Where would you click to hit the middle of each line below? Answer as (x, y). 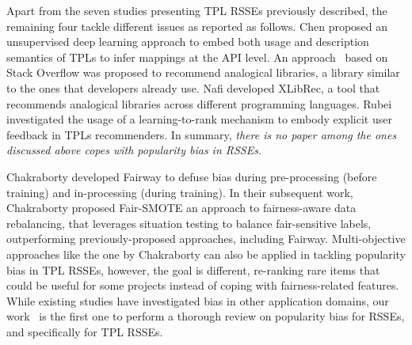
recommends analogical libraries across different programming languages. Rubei (199, 103)
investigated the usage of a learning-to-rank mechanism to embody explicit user (199, 119)
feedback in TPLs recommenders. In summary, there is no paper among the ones (202, 134)
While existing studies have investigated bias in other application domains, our (198, 300)
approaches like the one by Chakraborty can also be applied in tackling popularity (206, 254)
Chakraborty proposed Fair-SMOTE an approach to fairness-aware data (181, 208)
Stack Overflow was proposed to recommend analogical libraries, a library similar (203, 72)
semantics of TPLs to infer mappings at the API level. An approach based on (197, 57)
